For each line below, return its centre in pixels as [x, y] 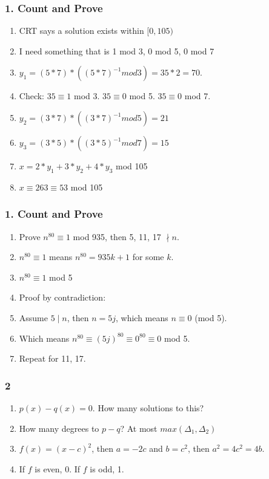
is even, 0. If [58, 468]
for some [148, 257]
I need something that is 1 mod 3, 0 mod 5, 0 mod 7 [117, 51]
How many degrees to [59, 428]
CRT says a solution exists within [81, 31]
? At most [139, 428]
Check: [32, 96]
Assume [33, 317]
